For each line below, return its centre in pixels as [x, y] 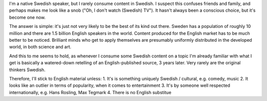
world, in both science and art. [40, 47]
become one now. [27, 17]
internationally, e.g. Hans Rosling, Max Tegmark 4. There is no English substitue [90, 92]
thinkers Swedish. [27, 70]
